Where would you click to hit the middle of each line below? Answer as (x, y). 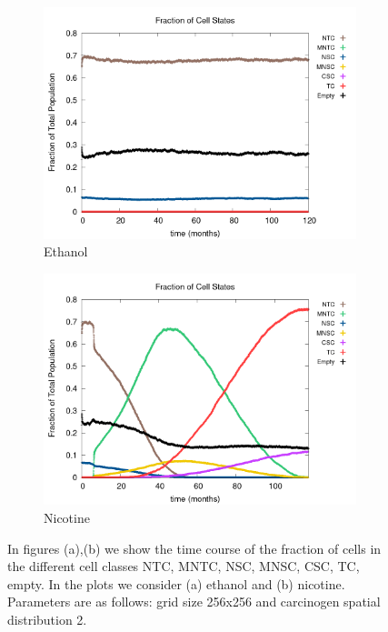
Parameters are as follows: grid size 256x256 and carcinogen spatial (194, 602)
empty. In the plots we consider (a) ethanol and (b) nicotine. (176, 583)
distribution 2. (47, 620)
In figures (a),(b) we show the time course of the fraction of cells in (194, 548)
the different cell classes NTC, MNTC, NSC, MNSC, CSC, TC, (184, 566)
